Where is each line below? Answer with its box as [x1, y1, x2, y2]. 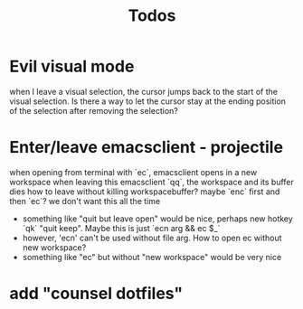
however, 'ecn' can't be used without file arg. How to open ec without [22, 232, 282, 243]
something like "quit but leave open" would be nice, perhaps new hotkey [22, 213, 294, 224]
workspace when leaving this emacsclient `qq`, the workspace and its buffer [9, 176, 294, 187]
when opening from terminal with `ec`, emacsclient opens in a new [9, 166, 258, 177]
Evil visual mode [9, 56, 135, 77]
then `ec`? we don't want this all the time [9, 195, 161, 206]
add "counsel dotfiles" [9, 284, 184, 304]
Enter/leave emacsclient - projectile [9, 137, 283, 158]
